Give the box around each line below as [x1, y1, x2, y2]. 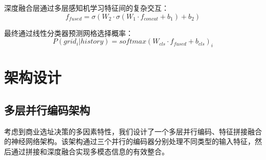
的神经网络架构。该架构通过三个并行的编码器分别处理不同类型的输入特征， [4, 136, 255, 147]
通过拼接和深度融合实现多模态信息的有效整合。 [11, 146, 169, 156]
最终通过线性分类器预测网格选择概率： [4, 27, 133, 38]
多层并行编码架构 [4, 102, 90, 117]
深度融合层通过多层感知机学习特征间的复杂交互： [4, 3, 169, 13]
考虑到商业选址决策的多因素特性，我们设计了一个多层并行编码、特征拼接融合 [4, 126, 262, 136]
